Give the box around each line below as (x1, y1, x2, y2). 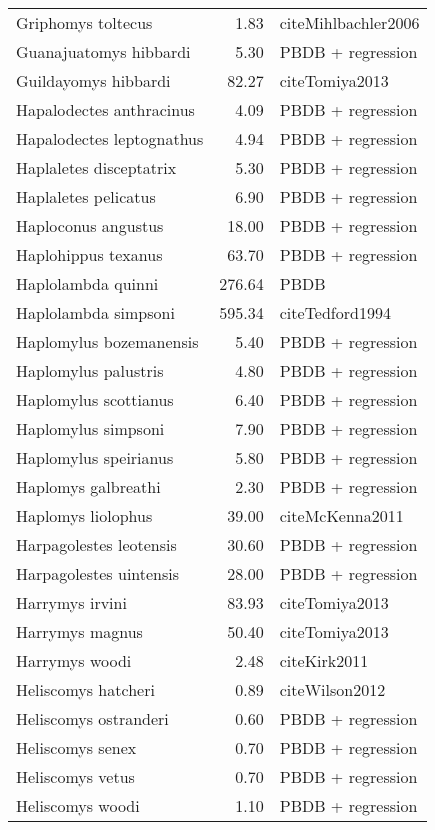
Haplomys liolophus (16, 504, 153, 527)
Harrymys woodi (16, 649, 132, 672)
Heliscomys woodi (16, 794, 140, 817)
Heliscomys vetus (16, 765, 135, 788)
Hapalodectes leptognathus (16, 127, 204, 150)
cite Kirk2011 (279, 649, 369, 672)
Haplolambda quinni (16, 272, 159, 295)
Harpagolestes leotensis (16, 533, 177, 556)
